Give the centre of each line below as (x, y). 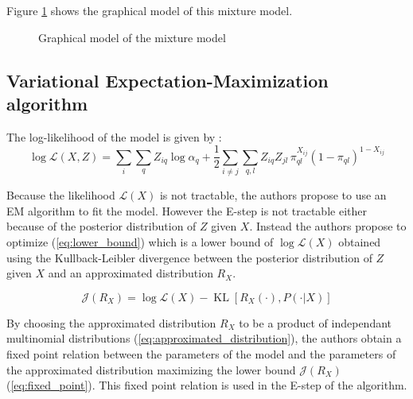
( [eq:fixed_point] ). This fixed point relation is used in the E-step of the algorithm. (207, 385)
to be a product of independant (316, 322)
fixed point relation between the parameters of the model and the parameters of (201, 353)
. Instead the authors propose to (328, 226)
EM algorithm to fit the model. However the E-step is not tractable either (187, 210)
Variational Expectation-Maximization (168, 80)
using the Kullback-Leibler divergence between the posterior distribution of (189, 257)
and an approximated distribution (131, 273)
